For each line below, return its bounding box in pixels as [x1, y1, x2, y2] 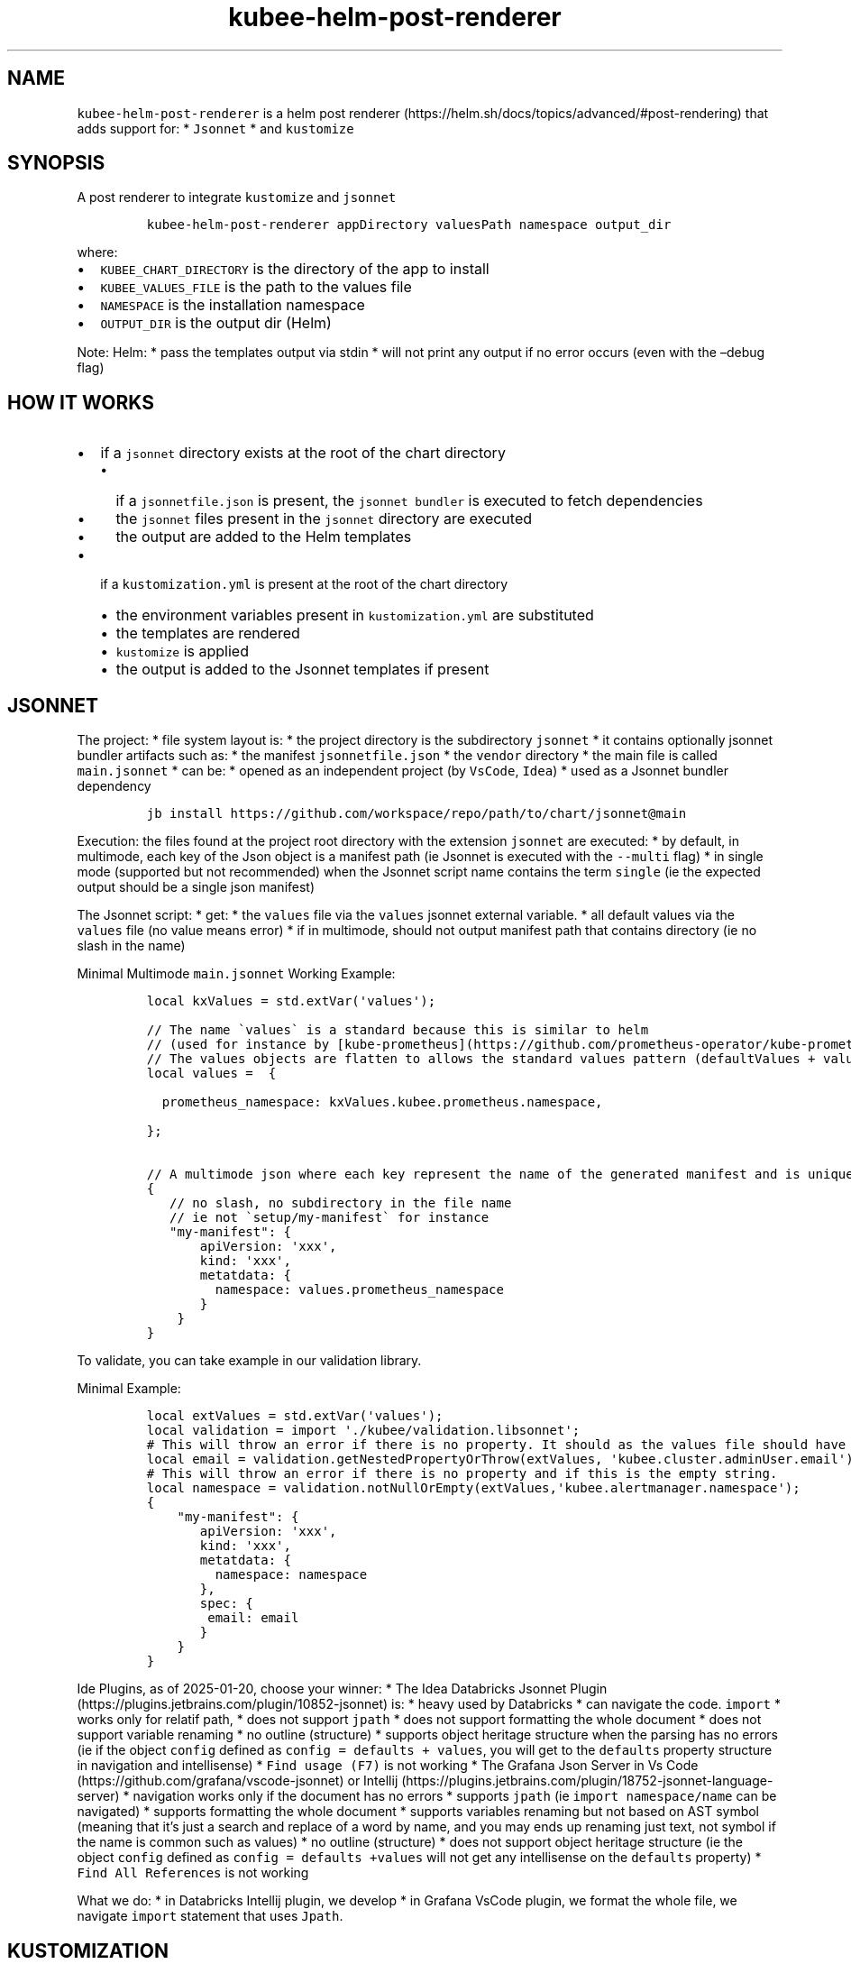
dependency [77, 778, 151, 794]
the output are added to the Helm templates [115, 528, 412, 546]
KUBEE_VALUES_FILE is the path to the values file [100, 278, 412, 297]
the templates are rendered [115, 624, 300, 643]
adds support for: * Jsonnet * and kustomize [77, 120, 354, 136]
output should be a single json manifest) [77, 879, 316, 895]
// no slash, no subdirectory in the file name [169, 1196, 512, 1211]
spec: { [199, 1596, 253, 1611]
